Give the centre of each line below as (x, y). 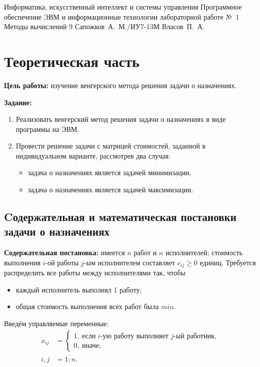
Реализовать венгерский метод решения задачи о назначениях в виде (121, 119)
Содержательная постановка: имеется (65, 252)
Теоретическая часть (72, 61)
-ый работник (194, 336)
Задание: (18, 102)
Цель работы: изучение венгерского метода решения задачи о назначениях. (120, 85)
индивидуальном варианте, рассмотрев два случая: (93, 155)
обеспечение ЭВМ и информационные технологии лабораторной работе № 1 (122, 16)
